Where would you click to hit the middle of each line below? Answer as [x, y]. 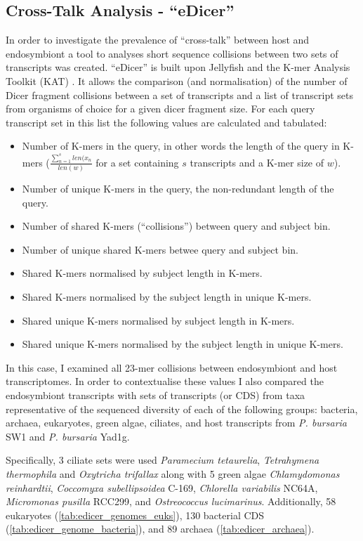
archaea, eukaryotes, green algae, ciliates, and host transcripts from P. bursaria [177, 423]
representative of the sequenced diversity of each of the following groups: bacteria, [182, 409]
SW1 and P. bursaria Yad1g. [68, 436]
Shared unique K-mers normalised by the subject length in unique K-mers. [183, 344]
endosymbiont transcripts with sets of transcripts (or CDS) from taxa [156, 395]
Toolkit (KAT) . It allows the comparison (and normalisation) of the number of [177, 80]
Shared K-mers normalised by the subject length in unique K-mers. [167, 297]
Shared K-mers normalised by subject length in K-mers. [142, 273]
